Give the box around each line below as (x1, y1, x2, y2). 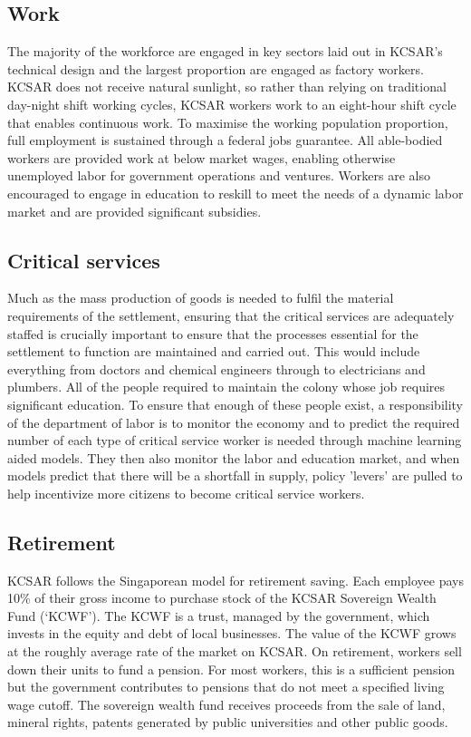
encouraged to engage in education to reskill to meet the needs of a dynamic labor (7, 183, 464, 202)
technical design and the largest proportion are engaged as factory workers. (7, 59, 424, 78)
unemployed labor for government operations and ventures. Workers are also (7, 166, 430, 185)
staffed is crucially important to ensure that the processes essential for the (7, 324, 418, 343)
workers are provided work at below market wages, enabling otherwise (7, 148, 396, 167)
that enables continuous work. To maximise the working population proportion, (7, 112, 448, 131)
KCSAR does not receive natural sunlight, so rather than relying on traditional (7, 77, 447, 96)
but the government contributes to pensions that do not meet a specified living (7, 677, 445, 696)
